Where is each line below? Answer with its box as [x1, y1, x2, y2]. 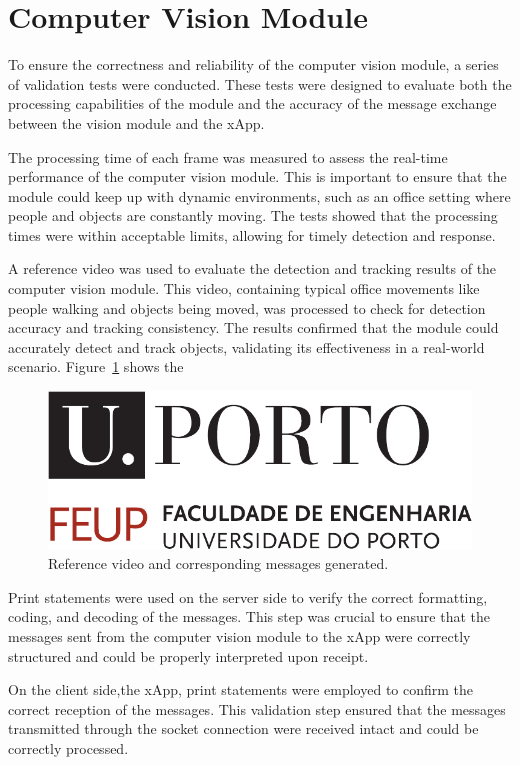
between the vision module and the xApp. [8, 112, 265, 133]
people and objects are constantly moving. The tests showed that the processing [8, 205, 498, 226]
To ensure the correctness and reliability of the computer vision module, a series [8, 54, 499, 75]
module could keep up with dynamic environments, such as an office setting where [8, 185, 511, 206]
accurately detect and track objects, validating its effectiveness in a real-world [8, 336, 485, 357]
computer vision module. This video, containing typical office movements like [8, 278, 480, 299]
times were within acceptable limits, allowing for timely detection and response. [8, 224, 496, 245]
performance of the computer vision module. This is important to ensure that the [8, 166, 507, 187]
